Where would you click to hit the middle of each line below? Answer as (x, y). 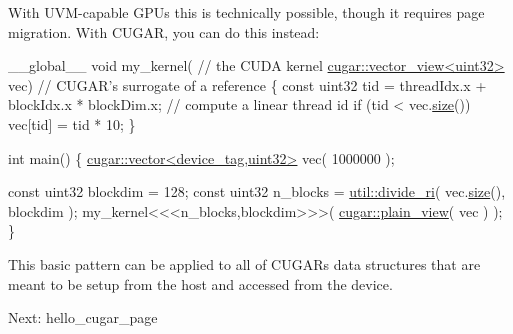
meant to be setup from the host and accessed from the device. (200, 283)
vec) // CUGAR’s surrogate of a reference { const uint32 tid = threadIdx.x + (247, 84)
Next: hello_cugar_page (83, 317)
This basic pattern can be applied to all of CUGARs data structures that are (244, 263)
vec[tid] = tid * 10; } (72, 123)
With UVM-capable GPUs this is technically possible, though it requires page (246, 12)
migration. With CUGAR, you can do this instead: (164, 31)
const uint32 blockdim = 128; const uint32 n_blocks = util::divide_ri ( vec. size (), (257, 191)
